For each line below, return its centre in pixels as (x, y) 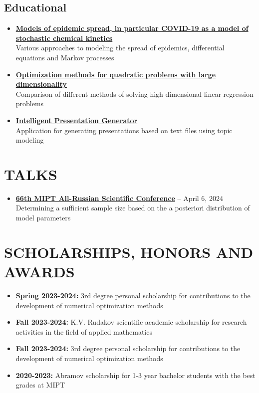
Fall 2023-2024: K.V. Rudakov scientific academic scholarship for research (131, 322)
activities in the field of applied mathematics (84, 331)
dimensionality (41, 84)
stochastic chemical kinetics (64, 38)
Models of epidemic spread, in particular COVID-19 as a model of (132, 28)
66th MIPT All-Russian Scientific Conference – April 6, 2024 (119, 198)
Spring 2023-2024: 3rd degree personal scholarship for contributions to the (133, 295)
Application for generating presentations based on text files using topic (124, 130)
